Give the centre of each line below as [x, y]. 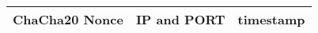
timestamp [271, 19]
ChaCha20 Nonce [68, 19]
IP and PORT [180, 19]
